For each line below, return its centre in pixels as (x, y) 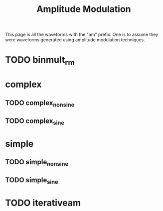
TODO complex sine (35, 122)
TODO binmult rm (40, 61)
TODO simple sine (32, 181)
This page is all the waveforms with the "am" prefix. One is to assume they (82, 35)
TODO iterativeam (43, 203)
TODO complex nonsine (40, 103)
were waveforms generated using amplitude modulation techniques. (75, 40)
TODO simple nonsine (37, 163)
